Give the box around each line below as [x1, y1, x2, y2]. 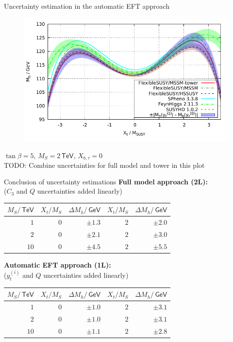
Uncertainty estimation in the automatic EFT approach [4, 1, 170, 11]
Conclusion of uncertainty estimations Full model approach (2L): [4, 176, 208, 186]
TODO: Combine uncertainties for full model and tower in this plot [4, 160, 205, 170]
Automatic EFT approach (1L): [4, 259, 111, 270]
